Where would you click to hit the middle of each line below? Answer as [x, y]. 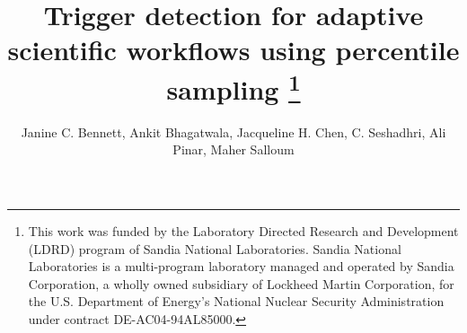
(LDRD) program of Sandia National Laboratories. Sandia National [215, 248]
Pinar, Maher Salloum [233, 149]
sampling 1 [233, 87]
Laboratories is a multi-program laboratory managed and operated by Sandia [241, 266]
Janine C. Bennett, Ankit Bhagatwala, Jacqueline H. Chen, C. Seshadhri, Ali [233, 131]
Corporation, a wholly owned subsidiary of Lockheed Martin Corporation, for [241, 283]
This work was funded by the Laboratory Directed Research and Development [243, 231]
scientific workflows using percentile [233, 50]
